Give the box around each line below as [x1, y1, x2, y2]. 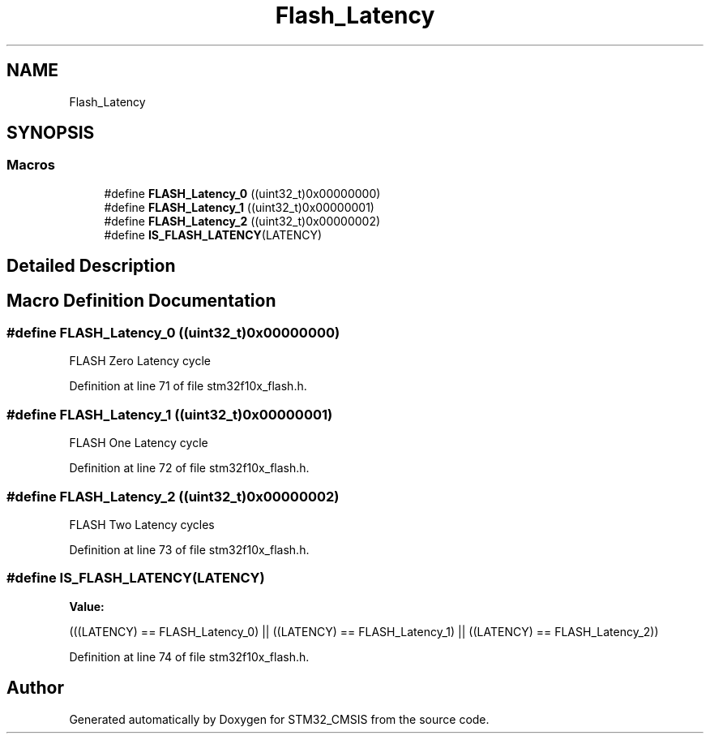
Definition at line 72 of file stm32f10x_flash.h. [69, 461, 310, 475]
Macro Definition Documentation [6, 290, 276, 311]
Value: [69, 599, 105, 613]
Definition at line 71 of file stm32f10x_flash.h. [69, 379, 307, 394]
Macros [6, 157, 55, 174]
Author [6, 678, 64, 699]
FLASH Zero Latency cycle [69, 354, 211, 368]
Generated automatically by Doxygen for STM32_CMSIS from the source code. [69, 712, 490, 726]
